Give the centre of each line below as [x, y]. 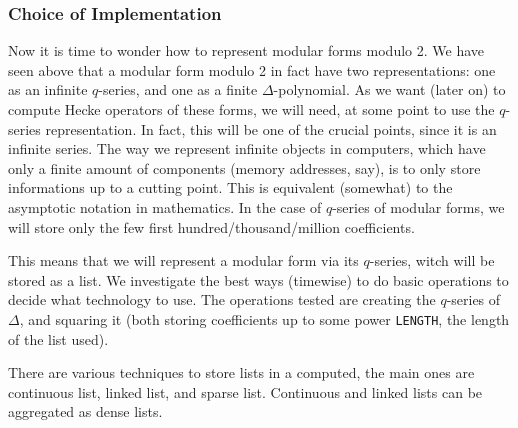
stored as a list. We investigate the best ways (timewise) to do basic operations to [258, 279]
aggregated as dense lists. [85, 411]
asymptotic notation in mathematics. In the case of [165, 206]
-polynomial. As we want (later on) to [389, 89]
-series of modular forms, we [418, 206]
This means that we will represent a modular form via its [183, 260]
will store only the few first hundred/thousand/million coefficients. [211, 226]
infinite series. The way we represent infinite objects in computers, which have [247, 148]
